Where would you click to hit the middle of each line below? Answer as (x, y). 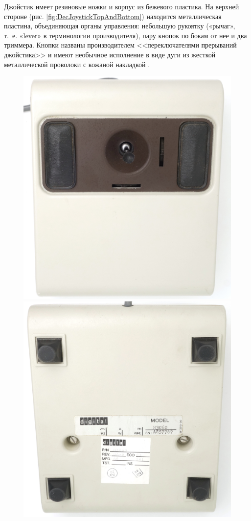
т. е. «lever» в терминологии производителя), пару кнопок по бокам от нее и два (125, 35)
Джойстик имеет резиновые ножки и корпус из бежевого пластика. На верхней (122, 6)
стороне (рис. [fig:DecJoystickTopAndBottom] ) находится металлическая (113, 16)
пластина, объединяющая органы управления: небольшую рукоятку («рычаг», (120, 26)
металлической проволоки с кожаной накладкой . (77, 64)
